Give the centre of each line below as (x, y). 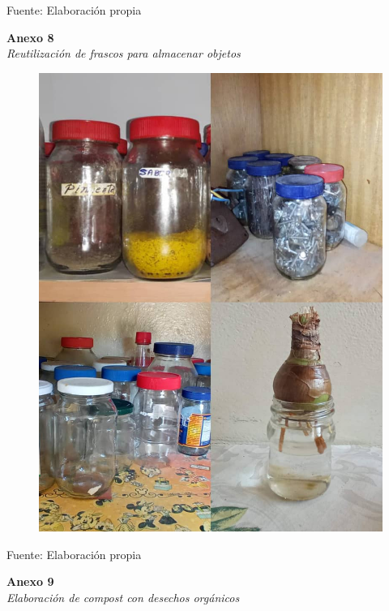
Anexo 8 (30, 37)
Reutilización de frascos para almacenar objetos (124, 53)
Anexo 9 (30, 581)
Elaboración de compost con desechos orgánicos (123, 597)
